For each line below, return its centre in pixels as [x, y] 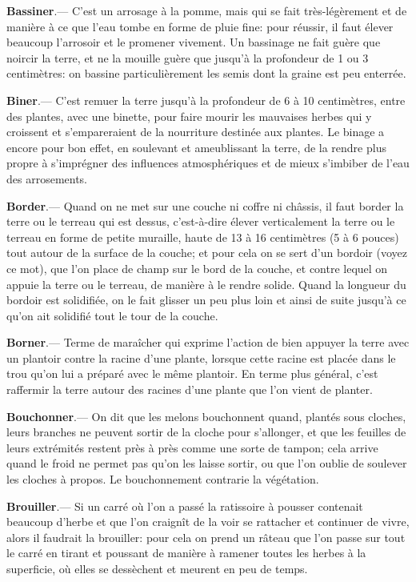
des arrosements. [47, 178]
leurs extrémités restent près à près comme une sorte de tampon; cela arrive [192, 447]
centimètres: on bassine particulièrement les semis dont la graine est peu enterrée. [206, 73]
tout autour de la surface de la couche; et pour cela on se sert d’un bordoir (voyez [207, 253]
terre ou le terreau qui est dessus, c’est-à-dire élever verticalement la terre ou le [201, 221]
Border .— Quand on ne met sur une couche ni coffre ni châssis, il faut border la [205, 205]
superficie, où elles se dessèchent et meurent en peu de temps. [157, 568]
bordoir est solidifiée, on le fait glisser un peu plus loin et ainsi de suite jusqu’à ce [206, 300]
